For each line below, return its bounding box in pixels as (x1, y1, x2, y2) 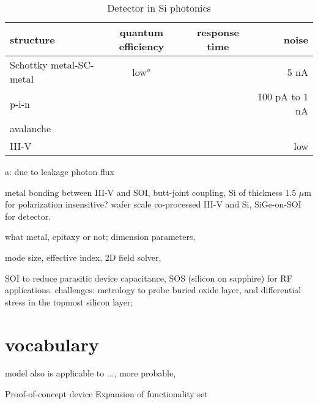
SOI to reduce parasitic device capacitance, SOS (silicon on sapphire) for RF (5, 271, 292, 284)
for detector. (5, 209, 51, 222)
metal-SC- (51, 58, 94, 72)
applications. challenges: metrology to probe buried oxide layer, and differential (5, 283, 301, 296)
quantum (119, 25, 164, 39)
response (196, 25, 240, 39)
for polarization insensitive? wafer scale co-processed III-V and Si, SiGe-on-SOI (5, 198, 301, 211)
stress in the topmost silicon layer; (5, 295, 133, 308)
